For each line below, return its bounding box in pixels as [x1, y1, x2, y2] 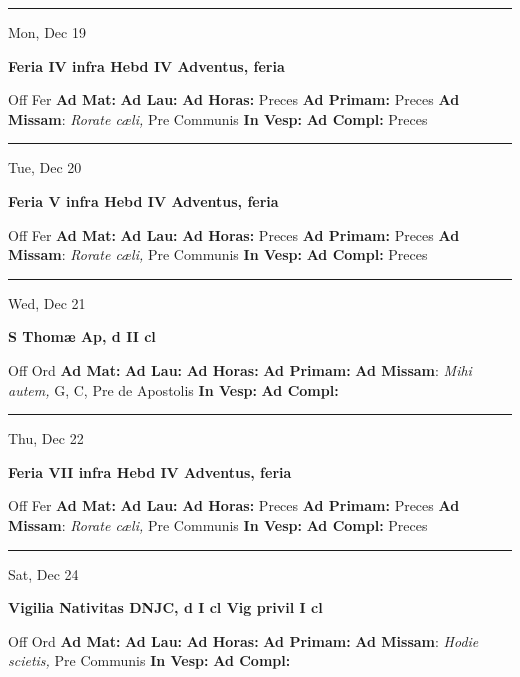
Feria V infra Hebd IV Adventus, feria [8, 190, 279, 211]
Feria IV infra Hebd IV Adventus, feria [8, 55, 285, 76]
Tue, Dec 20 [8, 157, 82, 178]
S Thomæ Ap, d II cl [8, 326, 156, 347]
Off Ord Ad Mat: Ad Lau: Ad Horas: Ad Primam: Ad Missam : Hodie [8, 630, 479, 651]
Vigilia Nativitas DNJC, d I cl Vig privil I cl [8, 597, 323, 618]
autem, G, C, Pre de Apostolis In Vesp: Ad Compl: [8, 379, 339, 400]
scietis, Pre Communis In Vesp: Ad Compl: [8, 650, 291, 671]
